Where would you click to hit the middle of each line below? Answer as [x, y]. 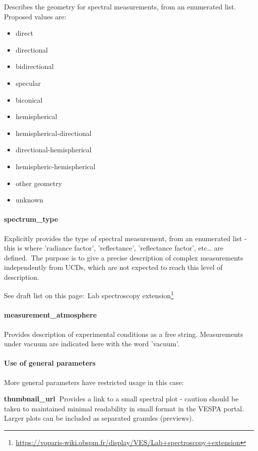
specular [28, 83]
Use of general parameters [50, 363]
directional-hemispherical [54, 150]
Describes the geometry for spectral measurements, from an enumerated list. [120, 6]
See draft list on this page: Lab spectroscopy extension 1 [89, 295]
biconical [29, 99]
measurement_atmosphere [50, 315]
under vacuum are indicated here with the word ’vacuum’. [92, 344]
